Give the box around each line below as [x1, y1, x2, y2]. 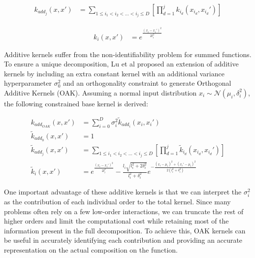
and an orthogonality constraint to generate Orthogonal [63, 78, 231, 88]
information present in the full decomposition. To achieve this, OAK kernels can [4, 225, 246, 235]
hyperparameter [4, 78, 52, 88]
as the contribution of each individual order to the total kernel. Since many [4, 196, 231, 207]
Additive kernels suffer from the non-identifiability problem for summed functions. [4, 49, 252, 59]
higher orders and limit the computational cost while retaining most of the [4, 216, 229, 226]
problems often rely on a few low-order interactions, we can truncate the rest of [4, 206, 244, 216]
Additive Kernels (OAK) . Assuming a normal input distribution [4, 87, 197, 97]
